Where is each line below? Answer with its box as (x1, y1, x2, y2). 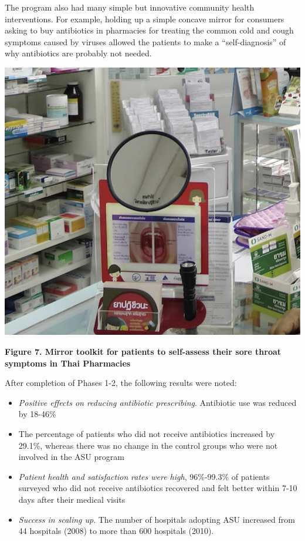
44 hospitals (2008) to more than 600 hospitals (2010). (18, 525, 214, 537)
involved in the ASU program (18, 451, 124, 463)
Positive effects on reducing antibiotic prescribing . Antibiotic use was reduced (18, 396, 297, 408)
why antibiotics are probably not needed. (5, 47, 152, 59)
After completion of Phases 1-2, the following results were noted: (5, 377, 237, 389)
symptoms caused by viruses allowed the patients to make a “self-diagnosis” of (5, 35, 286, 48)
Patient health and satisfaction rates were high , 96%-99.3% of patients (18, 470, 270, 482)
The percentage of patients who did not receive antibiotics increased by (18, 427, 275, 439)
